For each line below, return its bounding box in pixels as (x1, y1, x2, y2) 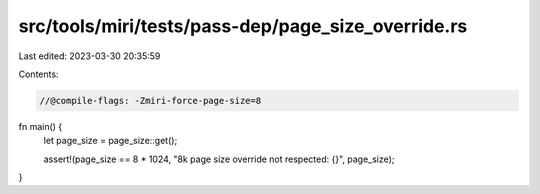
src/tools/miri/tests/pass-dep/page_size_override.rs (18, 15, 468, 37)
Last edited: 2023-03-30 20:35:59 (18, 50, 161, 62)
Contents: (18, 68, 59, 80)
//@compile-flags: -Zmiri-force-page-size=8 (39, 95, 262, 106)
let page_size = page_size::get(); (43, 135, 178, 147)
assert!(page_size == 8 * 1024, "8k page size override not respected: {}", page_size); (43, 153, 395, 165)
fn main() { (18, 120, 63, 132)
